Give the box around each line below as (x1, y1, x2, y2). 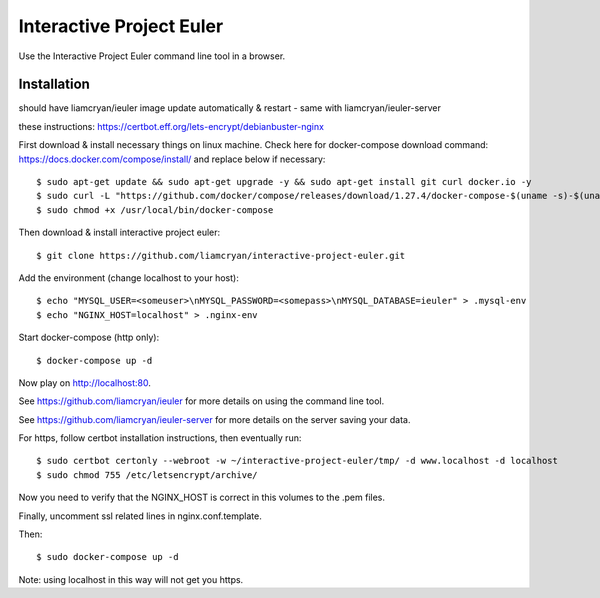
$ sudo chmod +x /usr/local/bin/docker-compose (36, 204, 274, 215)
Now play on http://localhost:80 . (18, 376, 152, 389)
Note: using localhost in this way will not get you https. (18, 573, 244, 585)
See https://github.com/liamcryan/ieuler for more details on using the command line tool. (18, 395, 385, 407)
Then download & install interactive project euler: (18, 226, 221, 239)
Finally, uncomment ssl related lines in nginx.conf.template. (18, 510, 262, 522)
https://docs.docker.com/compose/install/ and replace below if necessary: (18, 153, 326, 165)
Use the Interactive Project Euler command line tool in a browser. (18, 50, 286, 62)
